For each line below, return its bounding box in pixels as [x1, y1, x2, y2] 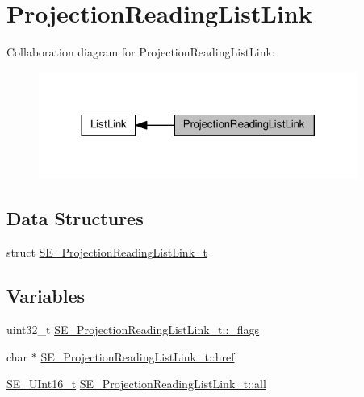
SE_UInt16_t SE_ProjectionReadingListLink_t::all [6, 375, 266, 392]
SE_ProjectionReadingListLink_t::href [40, 348, 235, 365]
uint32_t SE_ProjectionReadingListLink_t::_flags [6, 320, 260, 337]
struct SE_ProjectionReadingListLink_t [6, 244, 207, 261]
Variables [6, 283, 86, 308]
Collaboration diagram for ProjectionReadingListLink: [6, 44, 275, 61]
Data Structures [6, 206, 144, 231]
